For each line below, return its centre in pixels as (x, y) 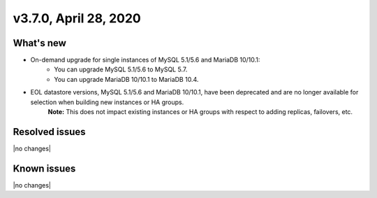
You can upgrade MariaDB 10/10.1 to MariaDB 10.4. (126, 79)
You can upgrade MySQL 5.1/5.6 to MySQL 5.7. (121, 69)
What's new (39, 43)
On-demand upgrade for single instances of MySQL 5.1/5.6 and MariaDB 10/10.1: (145, 60)
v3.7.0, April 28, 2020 (77, 18)
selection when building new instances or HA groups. (107, 102)
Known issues (44, 168)
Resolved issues (50, 132)
